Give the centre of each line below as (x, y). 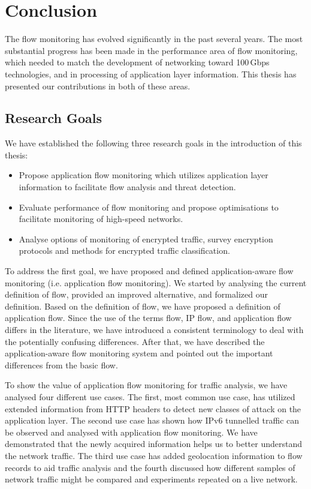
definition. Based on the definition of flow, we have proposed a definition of (143, 306)
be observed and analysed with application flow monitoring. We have (131, 432)
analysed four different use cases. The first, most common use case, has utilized (150, 396)
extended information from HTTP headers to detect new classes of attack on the (153, 408)
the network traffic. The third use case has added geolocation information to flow (154, 455)
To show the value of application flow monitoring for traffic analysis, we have (146, 385)
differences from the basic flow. (61, 364)
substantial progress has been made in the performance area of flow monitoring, (151, 50)
